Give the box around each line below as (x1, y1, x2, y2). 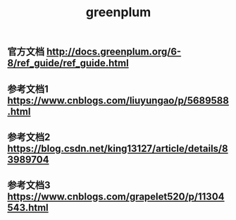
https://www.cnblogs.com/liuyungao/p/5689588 (7, 94, 229, 106)
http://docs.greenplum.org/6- (46, 46, 182, 58)
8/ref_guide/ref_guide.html (7, 57, 129, 69)
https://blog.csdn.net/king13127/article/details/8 (7, 142, 228, 154)
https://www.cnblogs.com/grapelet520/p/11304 (7, 191, 225, 203)
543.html (7, 202, 49, 214)
